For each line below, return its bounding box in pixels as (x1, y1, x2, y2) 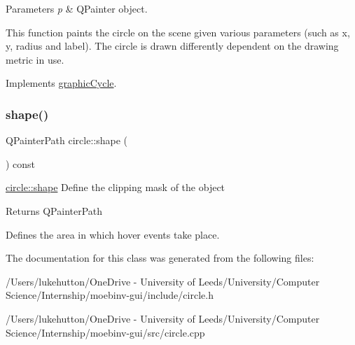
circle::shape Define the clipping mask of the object (6, 180, 225, 195)
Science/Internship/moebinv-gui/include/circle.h (6, 288, 214, 302)
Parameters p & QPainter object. (6, 1, 148, 15)
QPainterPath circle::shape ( (6, 133, 128, 148)
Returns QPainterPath (6, 203, 103, 218)
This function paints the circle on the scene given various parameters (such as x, (6, 24, 350, 39)
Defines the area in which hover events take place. (6, 227, 220, 241)
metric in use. (6, 52, 64, 66)
